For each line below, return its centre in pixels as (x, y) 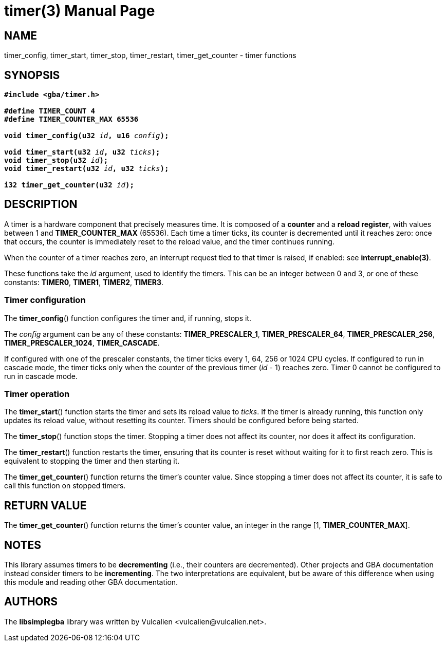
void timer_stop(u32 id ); (56, 160)
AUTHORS (31, 602)
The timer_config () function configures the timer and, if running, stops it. (128, 318)
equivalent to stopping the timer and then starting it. (92, 461)
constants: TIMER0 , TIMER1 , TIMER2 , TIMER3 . (84, 282)
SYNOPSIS (32, 75)
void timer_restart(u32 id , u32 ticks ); (87, 169)
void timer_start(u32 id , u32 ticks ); (82, 152)
